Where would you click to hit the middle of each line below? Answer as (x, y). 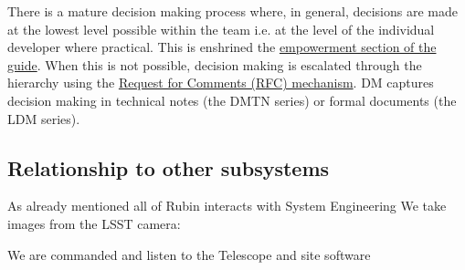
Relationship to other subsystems (169, 167)
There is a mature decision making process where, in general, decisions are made (232, 11)
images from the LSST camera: (94, 223)
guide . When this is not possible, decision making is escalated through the (215, 64)
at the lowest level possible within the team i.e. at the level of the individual (221, 29)
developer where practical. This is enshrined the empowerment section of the (222, 47)
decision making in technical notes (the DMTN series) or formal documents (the (232, 100)
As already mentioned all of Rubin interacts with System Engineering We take (227, 206)
